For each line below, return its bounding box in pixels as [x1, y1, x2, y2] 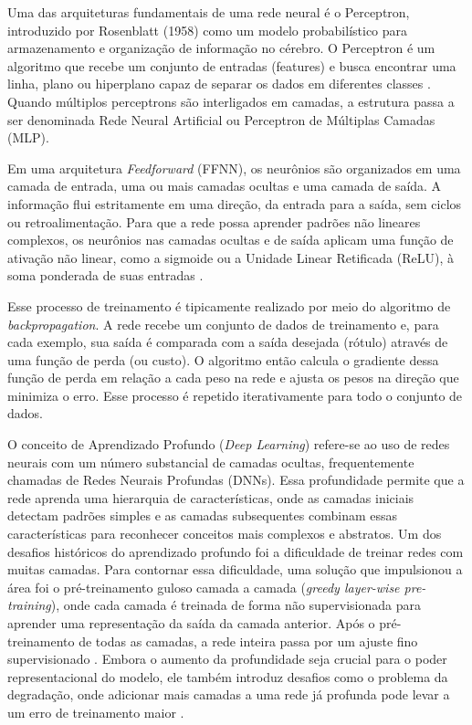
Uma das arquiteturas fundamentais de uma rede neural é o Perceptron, [7, 3, 410, 21]
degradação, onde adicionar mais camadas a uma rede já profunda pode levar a [7, 685, 450, 704]
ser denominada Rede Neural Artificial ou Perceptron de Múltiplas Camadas [7, 110, 435, 129]
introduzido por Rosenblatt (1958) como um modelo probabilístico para [7, 20, 408, 39]
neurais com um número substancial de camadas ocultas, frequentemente [7, 452, 414, 471]
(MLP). [7, 128, 49, 147]
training [7, 595, 51, 615]
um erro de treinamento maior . [7, 702, 184, 721]
